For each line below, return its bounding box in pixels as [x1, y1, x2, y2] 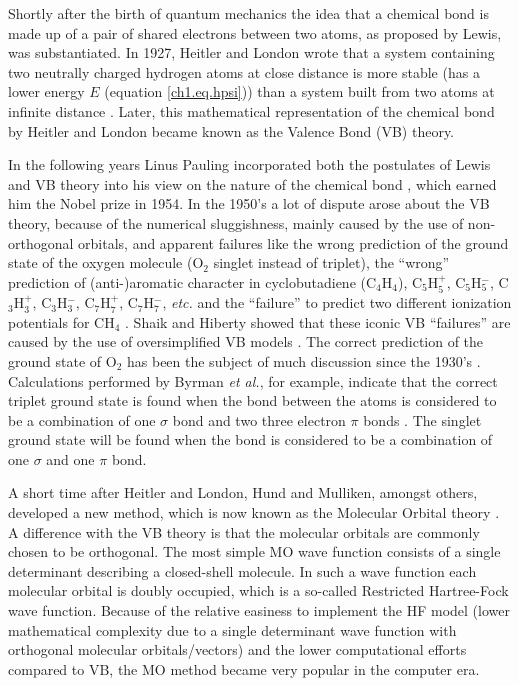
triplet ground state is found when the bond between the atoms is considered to [8, 390, 497, 411]
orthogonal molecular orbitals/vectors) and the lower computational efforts [8, 639, 467, 660]
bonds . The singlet [363, 409, 482, 430]
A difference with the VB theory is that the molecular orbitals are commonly [8, 521, 480, 542]
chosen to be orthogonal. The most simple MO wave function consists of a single [8, 541, 501, 562]
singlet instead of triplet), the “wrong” [213, 252, 450, 273]
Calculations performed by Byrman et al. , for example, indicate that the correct [8, 370, 498, 391]
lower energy [8, 81, 85, 102]
